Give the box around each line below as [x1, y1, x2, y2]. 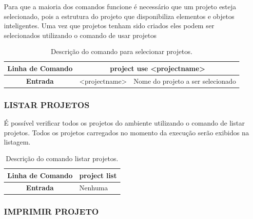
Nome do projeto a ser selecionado [134, 75, 236, 86]
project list [79, 170, 117, 180]
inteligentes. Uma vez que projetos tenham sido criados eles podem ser [4, 20, 214, 31]
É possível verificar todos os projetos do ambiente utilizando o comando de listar [4, 118, 245, 128]
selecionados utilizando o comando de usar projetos [4, 30, 157, 40]
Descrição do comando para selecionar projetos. [51, 46, 193, 56]
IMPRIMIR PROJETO [4, 205, 99, 218]
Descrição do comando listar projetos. [6, 153, 118, 163]
